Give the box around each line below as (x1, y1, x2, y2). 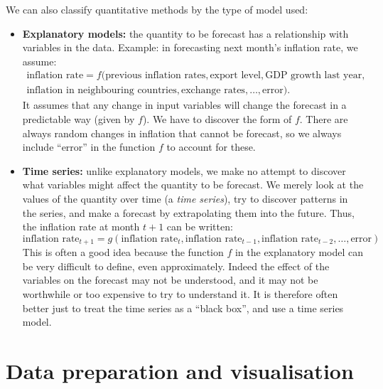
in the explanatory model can (234, 245, 364, 260)
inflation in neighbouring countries (26, 85, 177, 96)
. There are (299, 112, 348, 127)
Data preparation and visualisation (6, 356, 354, 385)
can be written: (166, 219, 233, 234)
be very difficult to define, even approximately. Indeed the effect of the (22, 258, 330, 273)
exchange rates (180, 85, 245, 96)
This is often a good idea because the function (22, 245, 224, 260)
